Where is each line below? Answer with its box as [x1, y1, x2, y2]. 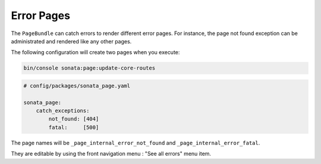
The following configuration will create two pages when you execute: [11, 49, 180, 56]
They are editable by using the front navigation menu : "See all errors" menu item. [11, 150, 211, 157]
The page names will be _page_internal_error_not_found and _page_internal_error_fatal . [11, 139, 260, 146]
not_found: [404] [48, 116, 99, 122]
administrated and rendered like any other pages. [11, 37, 132, 45]
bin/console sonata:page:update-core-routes [23, 65, 156, 71]
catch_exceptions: [36, 108, 90, 114]
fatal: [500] [48, 124, 99, 131]
